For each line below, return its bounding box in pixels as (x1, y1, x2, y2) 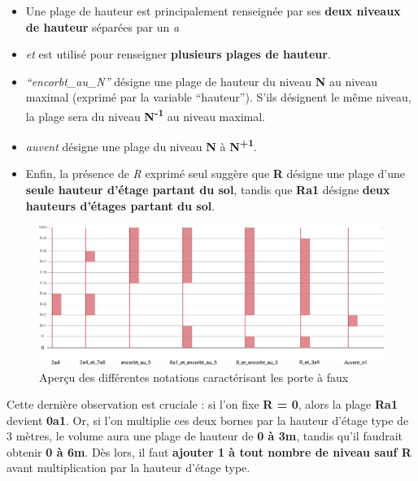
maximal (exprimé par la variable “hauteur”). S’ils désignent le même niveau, (25, 89, 411, 106)
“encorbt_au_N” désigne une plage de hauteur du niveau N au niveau (25, 72, 378, 89)
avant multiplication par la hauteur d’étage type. (7, 459, 250, 476)
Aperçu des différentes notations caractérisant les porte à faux (39, 368, 349, 385)
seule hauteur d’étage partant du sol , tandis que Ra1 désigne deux (25, 181, 390, 198)
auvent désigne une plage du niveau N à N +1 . (25, 136, 257, 154)
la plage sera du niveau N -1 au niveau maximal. (25, 105, 265, 124)
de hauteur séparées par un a (25, 18, 180, 35)
